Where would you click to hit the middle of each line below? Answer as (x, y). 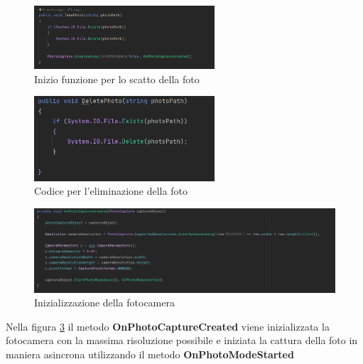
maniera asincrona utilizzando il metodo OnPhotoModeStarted (150, 354)
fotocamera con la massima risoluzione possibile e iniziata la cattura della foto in (182, 340)
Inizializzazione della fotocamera (104, 303)
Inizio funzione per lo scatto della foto (117, 79)
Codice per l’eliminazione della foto (111, 191)
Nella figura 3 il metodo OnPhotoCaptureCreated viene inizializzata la (168, 326)
